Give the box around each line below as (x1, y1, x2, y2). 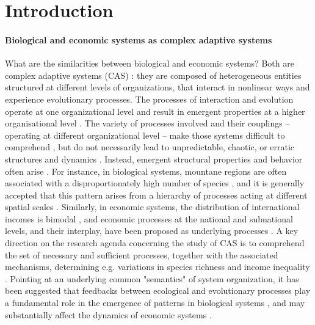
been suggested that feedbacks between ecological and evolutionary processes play (5, 284, 311, 297)
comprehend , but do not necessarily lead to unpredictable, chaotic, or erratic (5, 141, 295, 153)
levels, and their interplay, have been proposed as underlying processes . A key (5, 224, 299, 237)
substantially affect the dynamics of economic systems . (5, 308, 212, 321)
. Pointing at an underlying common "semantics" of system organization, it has (5, 272, 299, 285)
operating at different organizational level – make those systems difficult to (5, 128, 285, 141)
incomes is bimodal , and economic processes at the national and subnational (5, 212, 293, 225)
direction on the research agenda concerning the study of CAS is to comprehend (5, 236, 305, 249)
